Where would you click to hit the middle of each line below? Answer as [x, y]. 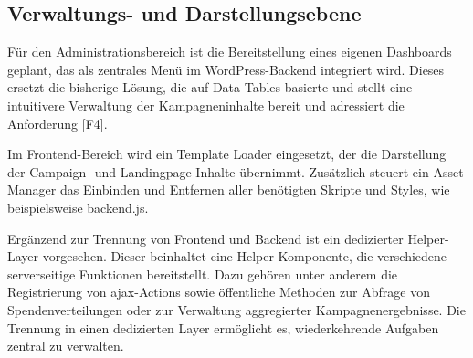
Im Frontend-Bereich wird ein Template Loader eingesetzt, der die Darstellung [227, 154]
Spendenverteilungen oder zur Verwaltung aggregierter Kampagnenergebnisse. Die [236, 309]
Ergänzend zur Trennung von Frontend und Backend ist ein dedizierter [205, 238]
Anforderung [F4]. [58, 123]
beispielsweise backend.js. [78, 207]
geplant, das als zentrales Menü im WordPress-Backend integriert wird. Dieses [226, 69]
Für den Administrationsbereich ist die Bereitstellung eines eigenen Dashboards [230, 52]
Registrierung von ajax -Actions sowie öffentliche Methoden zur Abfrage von [219, 292]
